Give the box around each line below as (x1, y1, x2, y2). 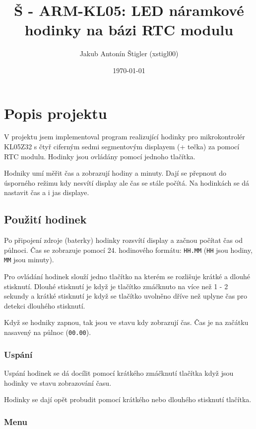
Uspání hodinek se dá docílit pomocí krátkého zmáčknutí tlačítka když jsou (4, 367, 234, 378)
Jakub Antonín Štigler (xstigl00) (79, 48, 179, 59)
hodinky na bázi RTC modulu (24, 19, 234, 40)
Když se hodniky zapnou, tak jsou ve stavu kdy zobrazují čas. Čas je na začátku (4, 317, 249, 327)
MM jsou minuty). (4, 254, 54, 265)
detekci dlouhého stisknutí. (4, 300, 85, 311)
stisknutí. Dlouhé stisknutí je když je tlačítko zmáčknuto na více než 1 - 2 (4, 281, 228, 291)
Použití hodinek (4, 212, 87, 227)
